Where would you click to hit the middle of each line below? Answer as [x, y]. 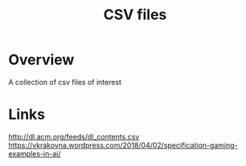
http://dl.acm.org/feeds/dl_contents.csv [74, 136]
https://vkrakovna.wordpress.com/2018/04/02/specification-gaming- [123, 145]
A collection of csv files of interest [65, 82]
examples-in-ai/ [35, 153]
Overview [41, 60]
